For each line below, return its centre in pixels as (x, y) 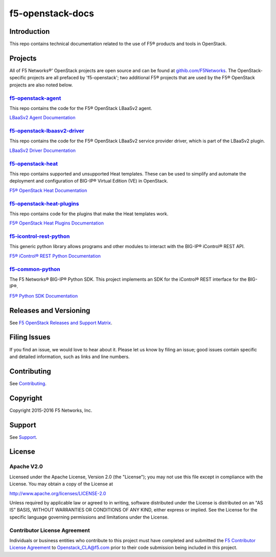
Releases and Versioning (50, 310)
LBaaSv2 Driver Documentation (43, 150)
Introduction (30, 31)
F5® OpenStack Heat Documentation (48, 190)
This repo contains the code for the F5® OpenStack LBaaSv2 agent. (81, 108)
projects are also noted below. (41, 85)
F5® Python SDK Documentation (44, 296)
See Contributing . (28, 383)
